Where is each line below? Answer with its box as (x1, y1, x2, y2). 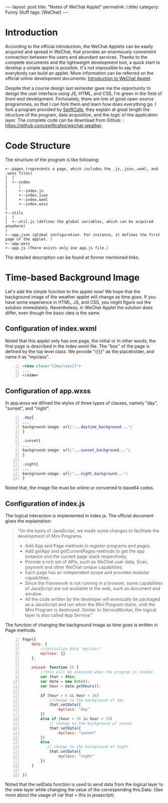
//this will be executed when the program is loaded (40, 669, 153, 675)
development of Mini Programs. (17, 533, 83, 539)
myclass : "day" (58, 707, 90, 712)
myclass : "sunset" (58, 730, 97, 735)
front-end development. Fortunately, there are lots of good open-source (5, 95, 154, 101)
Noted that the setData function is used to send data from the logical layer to (5, 781, 163, 787)
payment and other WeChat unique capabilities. (25, 564, 124, 570)
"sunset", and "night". (5, 405, 50, 411)
